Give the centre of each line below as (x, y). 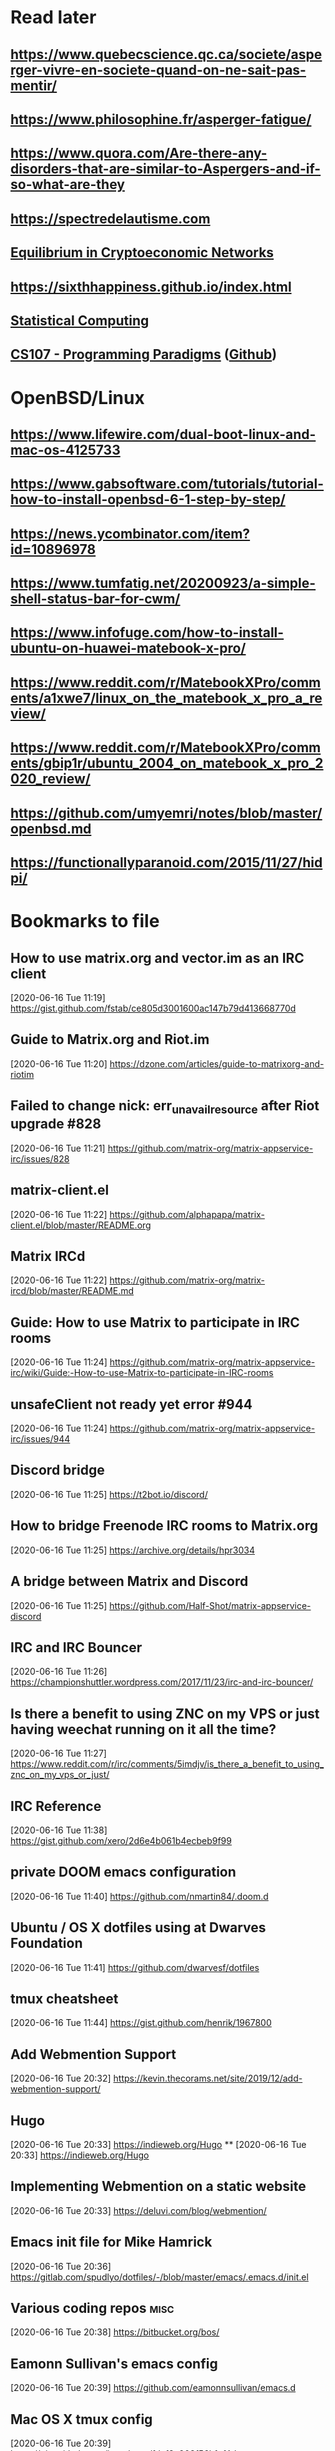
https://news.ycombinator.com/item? (130, 533)
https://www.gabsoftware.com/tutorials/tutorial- (167, 484)
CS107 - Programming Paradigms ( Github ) (144, 354)
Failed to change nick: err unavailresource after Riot (165, 1107)
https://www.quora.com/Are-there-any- (139, 153)
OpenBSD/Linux (77, 397)
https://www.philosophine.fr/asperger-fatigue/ (161, 119)
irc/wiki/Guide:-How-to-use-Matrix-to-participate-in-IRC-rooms (142, 1373)
